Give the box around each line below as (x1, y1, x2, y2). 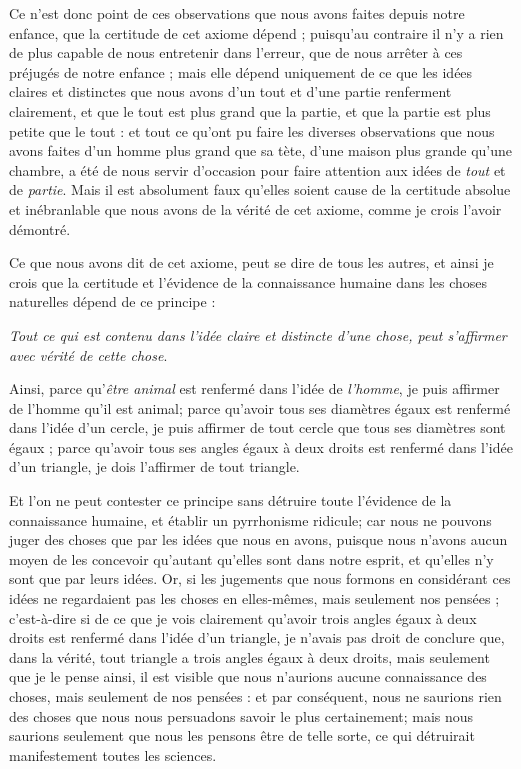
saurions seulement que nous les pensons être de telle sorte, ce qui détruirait (9, 725, 475, 746)
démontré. (9, 218, 71, 239)
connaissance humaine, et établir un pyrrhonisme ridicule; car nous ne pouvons (9, 509, 492, 530)
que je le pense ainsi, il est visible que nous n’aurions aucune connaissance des (9, 666, 487, 687)
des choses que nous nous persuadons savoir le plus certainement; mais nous (9, 705, 474, 726)
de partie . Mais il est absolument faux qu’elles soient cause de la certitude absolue (9, 179, 511, 200)
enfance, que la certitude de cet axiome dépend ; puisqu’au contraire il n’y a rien (9, 22, 504, 43)
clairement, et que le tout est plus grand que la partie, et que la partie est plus (9, 100, 491, 121)
